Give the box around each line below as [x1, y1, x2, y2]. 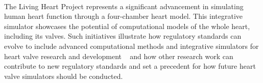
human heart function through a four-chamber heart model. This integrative [4, 11, 243, 21]
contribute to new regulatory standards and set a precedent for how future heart [4, 61, 256, 71]
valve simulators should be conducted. [4, 70, 123, 81]
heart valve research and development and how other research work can [4, 50, 233, 61]
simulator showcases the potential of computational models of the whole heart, [4, 20, 250, 31]
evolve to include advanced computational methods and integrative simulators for [4, 40, 259, 51]
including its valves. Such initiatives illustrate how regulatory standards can [4, 31, 242, 41]
